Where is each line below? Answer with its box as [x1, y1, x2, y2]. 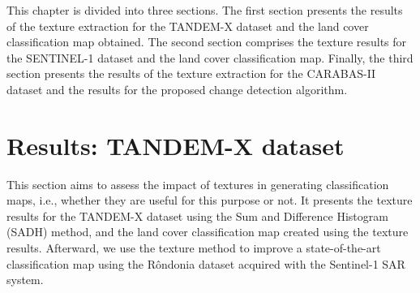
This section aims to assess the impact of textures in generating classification [6, 175, 389, 192]
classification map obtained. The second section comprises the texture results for [6, 33, 407, 50]
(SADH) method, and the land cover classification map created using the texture [6, 223, 409, 240]
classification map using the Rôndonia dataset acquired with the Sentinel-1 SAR [6, 255, 405, 272]
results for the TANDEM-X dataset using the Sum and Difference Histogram [6, 207, 388, 224]
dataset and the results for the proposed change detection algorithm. [6, 80, 348, 97]
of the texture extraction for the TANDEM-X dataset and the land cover [6, 17, 369, 34]
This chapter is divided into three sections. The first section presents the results [6, 2, 403, 18]
